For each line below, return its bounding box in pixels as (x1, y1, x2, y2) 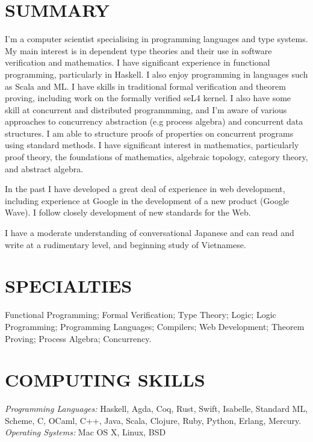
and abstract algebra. (5, 162, 84, 175)
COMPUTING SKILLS (5, 367, 205, 392)
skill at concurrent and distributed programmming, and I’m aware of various (5, 103, 287, 116)
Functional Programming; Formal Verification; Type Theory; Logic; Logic (5, 308, 276, 321)
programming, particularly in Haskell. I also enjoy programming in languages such (5, 67, 308, 80)
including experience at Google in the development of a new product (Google (5, 194, 290, 207)
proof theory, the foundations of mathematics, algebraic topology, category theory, (5, 151, 308, 163)
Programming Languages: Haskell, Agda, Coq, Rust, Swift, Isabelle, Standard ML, (5, 402, 308, 415)
